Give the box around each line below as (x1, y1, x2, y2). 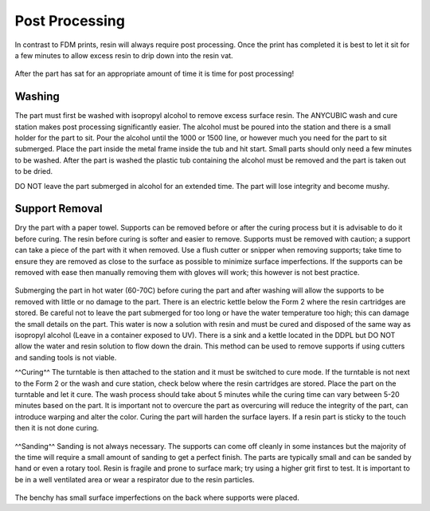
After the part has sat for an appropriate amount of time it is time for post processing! (14, 69, 295, 79)
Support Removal (14, 202, 103, 215)
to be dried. (14, 167, 53, 176)
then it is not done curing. (14, 423, 100, 433)
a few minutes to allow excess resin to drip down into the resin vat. (14, 50, 234, 60)
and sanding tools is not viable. (14, 352, 117, 362)
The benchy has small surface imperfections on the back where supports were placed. (14, 493, 300, 502)
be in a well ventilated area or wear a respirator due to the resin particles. (14, 474, 255, 484)
